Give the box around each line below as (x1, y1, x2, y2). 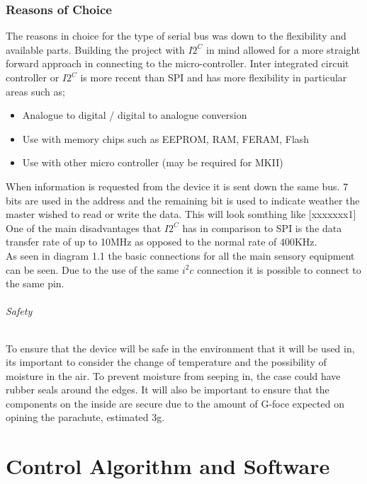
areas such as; (6, 83, 65, 98)
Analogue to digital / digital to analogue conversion (22, 108, 247, 122)
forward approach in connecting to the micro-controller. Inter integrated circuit (6, 56, 349, 71)
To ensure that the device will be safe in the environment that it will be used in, (6, 340, 355, 355)
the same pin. (6, 276, 64, 291)
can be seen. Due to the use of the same (6, 262, 179, 277)
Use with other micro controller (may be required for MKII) (22, 155, 283, 170)
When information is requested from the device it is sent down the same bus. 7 (6, 178, 349, 193)
